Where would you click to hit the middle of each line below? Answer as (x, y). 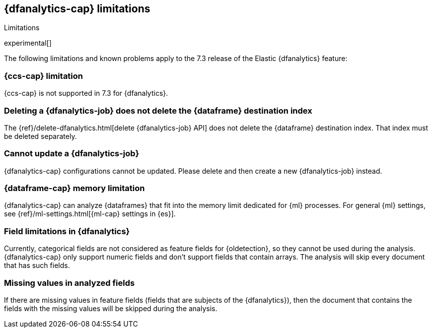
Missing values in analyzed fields (70, 283)
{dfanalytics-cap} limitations (77, 9)
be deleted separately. (40, 136)
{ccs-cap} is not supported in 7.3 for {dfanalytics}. (86, 93)
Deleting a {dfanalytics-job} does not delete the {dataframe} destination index (158, 110)
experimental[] (28, 43)
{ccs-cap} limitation (44, 76)
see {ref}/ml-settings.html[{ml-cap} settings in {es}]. (90, 214)
